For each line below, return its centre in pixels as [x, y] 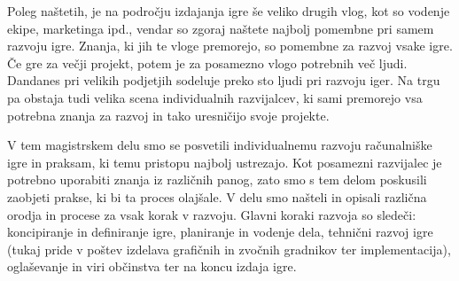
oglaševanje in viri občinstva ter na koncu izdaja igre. [152, 266]
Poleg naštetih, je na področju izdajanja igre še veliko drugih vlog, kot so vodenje [229, 11]
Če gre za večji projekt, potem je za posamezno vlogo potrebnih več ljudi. [207, 62]
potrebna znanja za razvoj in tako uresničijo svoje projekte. [168, 115]
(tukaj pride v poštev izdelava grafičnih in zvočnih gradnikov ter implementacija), [229, 249]
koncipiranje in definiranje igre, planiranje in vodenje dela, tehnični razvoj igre [220, 232]
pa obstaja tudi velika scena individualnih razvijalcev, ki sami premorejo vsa [215, 97]
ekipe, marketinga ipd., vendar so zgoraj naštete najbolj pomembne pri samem [221, 28]
